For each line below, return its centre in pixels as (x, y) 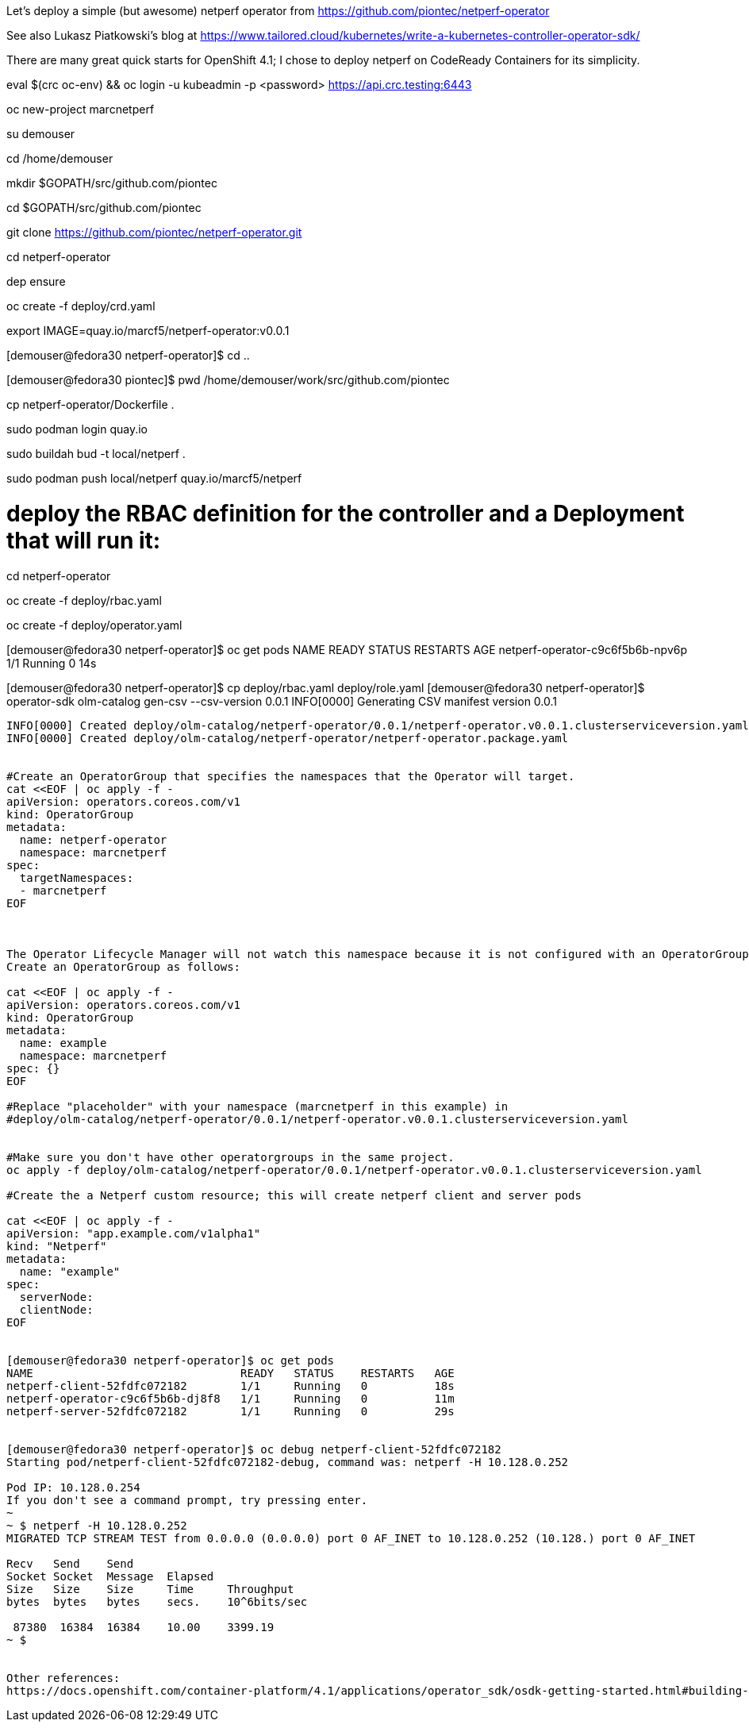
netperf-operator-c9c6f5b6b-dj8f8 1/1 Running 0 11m (230, 1398)
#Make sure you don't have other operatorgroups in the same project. (230, 1157)
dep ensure (36, 281)
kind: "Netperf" (57, 1246)
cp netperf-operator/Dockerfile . (90, 404)
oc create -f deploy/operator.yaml (94, 625)
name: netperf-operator (93, 839)
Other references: (63, 1678)
